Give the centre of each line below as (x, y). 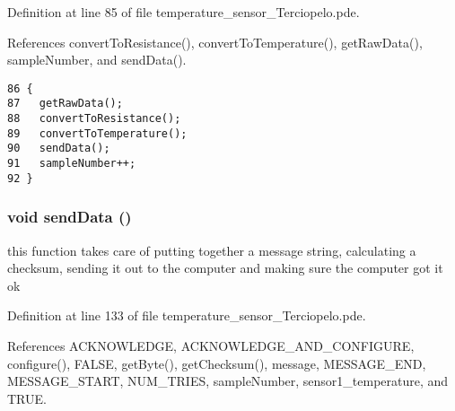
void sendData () (70, 217)
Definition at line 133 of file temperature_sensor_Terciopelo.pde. (187, 315)
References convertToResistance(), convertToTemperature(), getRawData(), (215, 42)
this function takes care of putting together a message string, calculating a (212, 250)
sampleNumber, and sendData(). (97, 60)
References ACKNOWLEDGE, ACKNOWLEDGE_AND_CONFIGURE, (211, 345)
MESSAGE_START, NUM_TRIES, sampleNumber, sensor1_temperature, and (228, 381)
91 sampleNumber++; (72, 164)
